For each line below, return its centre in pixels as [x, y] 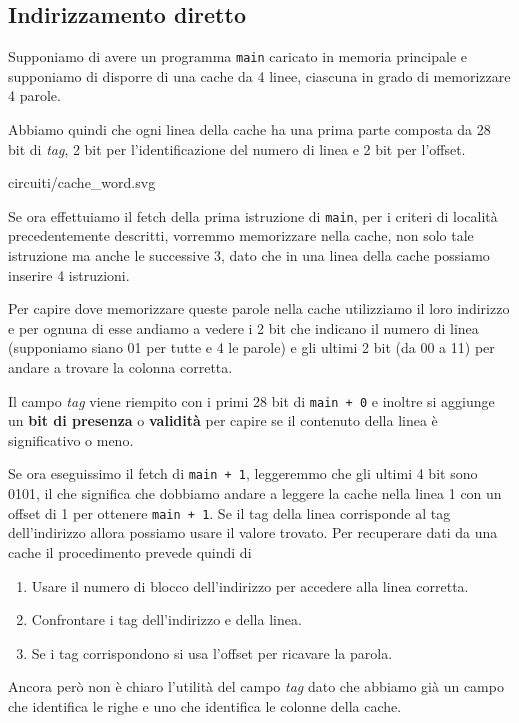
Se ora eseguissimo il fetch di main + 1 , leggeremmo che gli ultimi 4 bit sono [243, 473]
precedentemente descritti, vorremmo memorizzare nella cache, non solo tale [241, 235]
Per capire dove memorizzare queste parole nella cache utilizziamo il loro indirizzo [259, 308]
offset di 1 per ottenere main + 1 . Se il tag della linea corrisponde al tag [229, 512]
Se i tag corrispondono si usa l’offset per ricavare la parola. [212, 652]
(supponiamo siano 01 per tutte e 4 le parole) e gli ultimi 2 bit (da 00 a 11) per [251, 347]
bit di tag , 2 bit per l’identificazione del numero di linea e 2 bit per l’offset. [237, 148]
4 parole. [34, 95]
